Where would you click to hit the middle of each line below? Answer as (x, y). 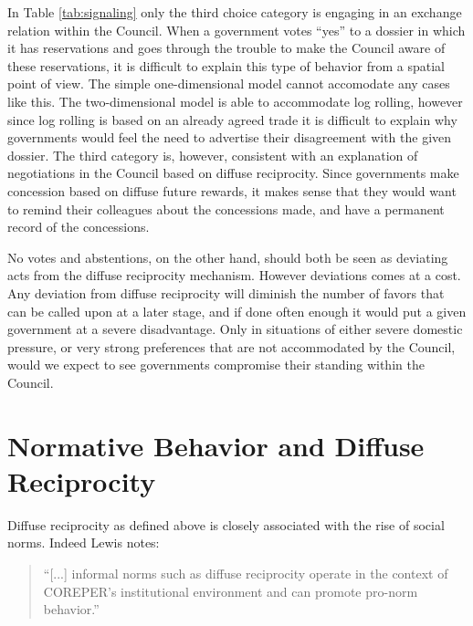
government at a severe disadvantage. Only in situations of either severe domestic (235, 329)
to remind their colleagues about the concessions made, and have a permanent (226, 209)
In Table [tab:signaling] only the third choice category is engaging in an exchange (235, 12)
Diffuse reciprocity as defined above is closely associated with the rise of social (226, 524)
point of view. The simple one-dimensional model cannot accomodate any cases (229, 83)
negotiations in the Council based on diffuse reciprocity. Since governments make (233, 173)
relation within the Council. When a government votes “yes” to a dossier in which (236, 30)
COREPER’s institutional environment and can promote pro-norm (231, 591)
